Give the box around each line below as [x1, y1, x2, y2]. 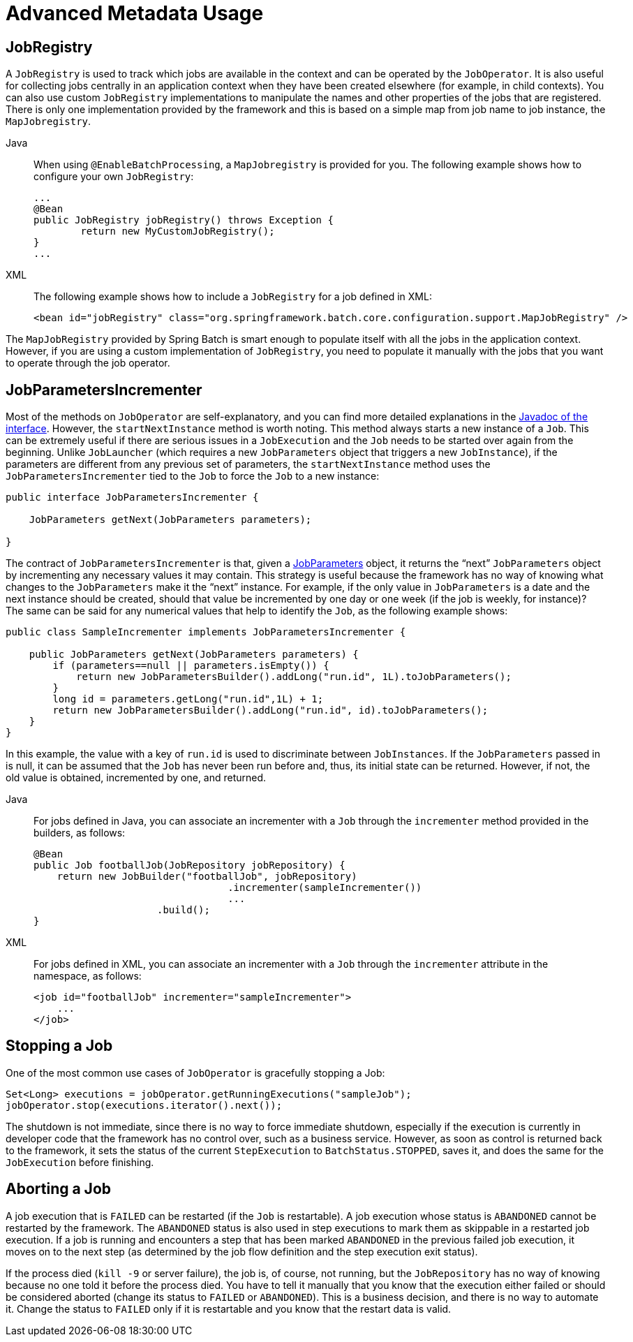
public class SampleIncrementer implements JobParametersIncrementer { [6, 626, 406, 638]
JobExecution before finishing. [6, 1156, 154, 1168]
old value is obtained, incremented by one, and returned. [6, 772, 267, 784]
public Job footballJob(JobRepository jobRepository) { [33, 860, 345, 871]
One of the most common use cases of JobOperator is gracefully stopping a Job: [6, 1066, 385, 1079]
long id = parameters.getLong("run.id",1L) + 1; [52, 693, 324, 705]
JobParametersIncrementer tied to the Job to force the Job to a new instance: [6, 470, 380, 482]
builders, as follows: [33, 827, 126, 839]
